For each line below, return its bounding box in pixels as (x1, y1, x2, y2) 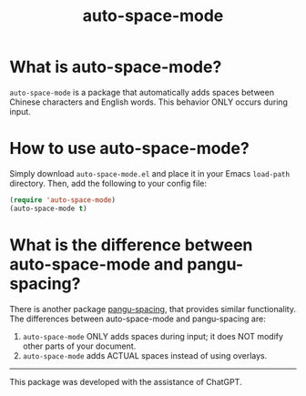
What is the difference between (9, 234, 253, 255)
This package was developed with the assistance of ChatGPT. (9, 376, 243, 387)
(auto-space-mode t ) (9, 204, 88, 213)
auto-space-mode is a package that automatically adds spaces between (9, 86, 275, 97)
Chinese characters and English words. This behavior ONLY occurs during (9, 96, 289, 107)
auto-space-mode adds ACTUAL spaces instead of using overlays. (22, 350, 268, 360)
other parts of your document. (22, 340, 137, 351)
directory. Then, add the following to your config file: (9, 178, 208, 188)
